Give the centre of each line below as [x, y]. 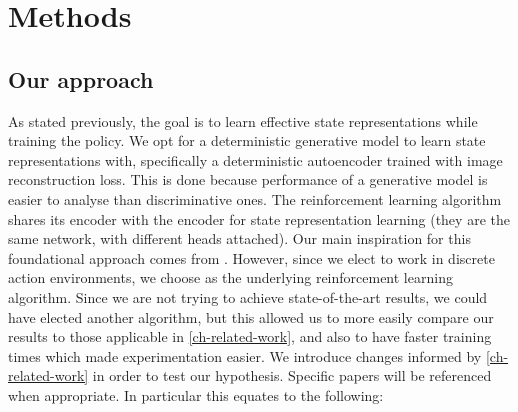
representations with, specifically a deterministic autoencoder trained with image [255, 159]
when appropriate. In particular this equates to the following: [196, 394]
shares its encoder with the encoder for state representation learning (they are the [259, 218]
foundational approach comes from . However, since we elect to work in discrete [251, 257]
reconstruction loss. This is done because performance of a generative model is [248, 179]
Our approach [81, 78]
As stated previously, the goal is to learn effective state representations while [243, 120]
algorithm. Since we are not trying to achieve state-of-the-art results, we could [248, 296]
